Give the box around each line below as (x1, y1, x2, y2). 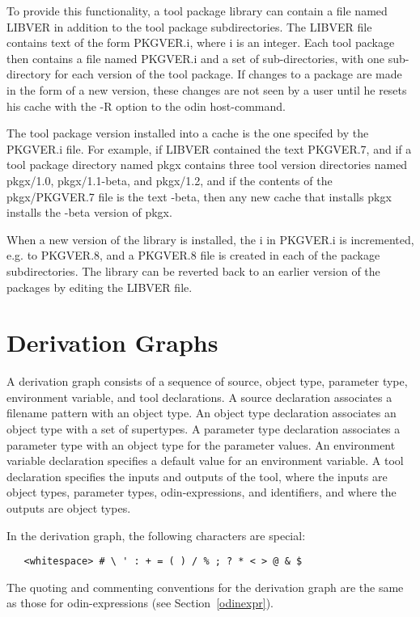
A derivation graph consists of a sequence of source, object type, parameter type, (6, 373, 408, 390)
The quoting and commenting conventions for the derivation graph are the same (6, 578, 404, 595)
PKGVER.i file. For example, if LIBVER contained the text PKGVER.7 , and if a (6, 140, 412, 157)
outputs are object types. (6, 499, 131, 516)
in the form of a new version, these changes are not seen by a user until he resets (6, 81, 407, 98)
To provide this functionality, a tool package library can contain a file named (6, 2, 388, 19)
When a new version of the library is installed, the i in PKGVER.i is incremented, (6, 230, 414, 247)
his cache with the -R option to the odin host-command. (6, 97, 286, 114)
